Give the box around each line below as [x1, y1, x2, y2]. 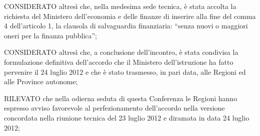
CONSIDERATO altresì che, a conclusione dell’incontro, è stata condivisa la [4, 47, 238, 57]
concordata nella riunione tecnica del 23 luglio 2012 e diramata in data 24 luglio [4, 112, 249, 123]
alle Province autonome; [4, 76, 78, 87]
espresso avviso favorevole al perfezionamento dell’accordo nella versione [4, 103, 225, 113]
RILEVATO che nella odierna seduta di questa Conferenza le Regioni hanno [4, 93, 237, 103]
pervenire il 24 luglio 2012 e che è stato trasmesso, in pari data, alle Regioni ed [4, 66, 246, 77]
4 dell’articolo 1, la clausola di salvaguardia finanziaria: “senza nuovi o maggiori [4, 20, 248, 31]
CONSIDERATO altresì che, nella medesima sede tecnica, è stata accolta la [4, 1, 236, 11]
